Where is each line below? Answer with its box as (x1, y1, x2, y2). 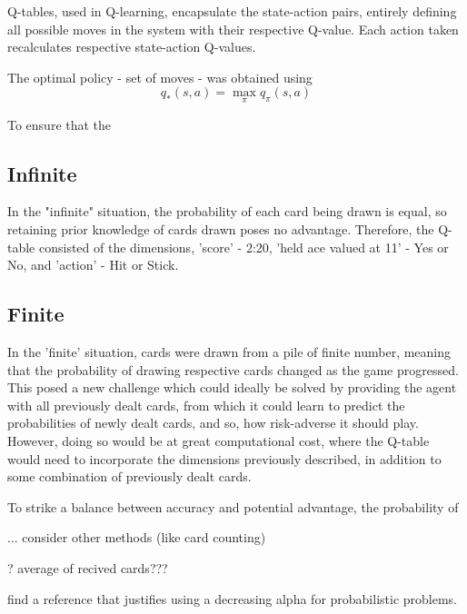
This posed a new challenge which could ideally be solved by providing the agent (7, 378, 457, 397)
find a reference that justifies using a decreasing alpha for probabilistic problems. (7, 589, 458, 608)
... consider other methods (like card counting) (7, 528, 266, 547)
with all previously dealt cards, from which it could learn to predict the (7, 395, 405, 414)
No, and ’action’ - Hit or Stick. (7, 255, 179, 274)
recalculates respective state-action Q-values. (7, 37, 256, 56)
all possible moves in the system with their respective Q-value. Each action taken (7, 19, 459, 38)
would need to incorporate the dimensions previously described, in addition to (7, 449, 442, 468)
